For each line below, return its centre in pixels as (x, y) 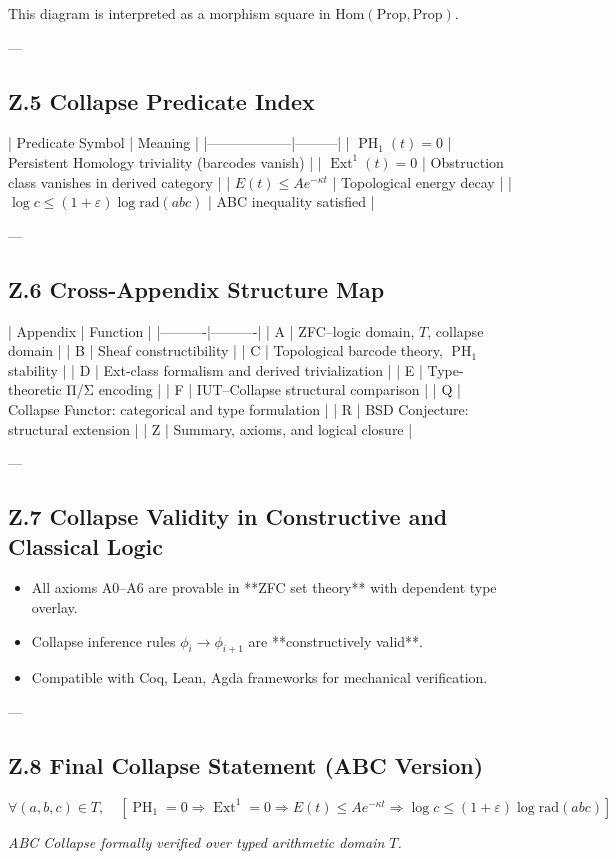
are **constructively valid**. (335, 640)
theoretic (35, 389)
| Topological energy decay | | (422, 181)
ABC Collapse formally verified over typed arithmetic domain (196, 841)
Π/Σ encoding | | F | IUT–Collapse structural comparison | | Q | (263, 389)
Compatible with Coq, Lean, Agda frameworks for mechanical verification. (259, 677)
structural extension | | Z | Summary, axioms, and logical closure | (210, 428)
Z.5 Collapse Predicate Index (161, 100)
